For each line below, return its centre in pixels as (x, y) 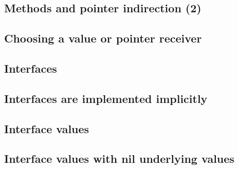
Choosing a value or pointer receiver (103, 38)
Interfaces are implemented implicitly (106, 98)
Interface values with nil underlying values (119, 159)
